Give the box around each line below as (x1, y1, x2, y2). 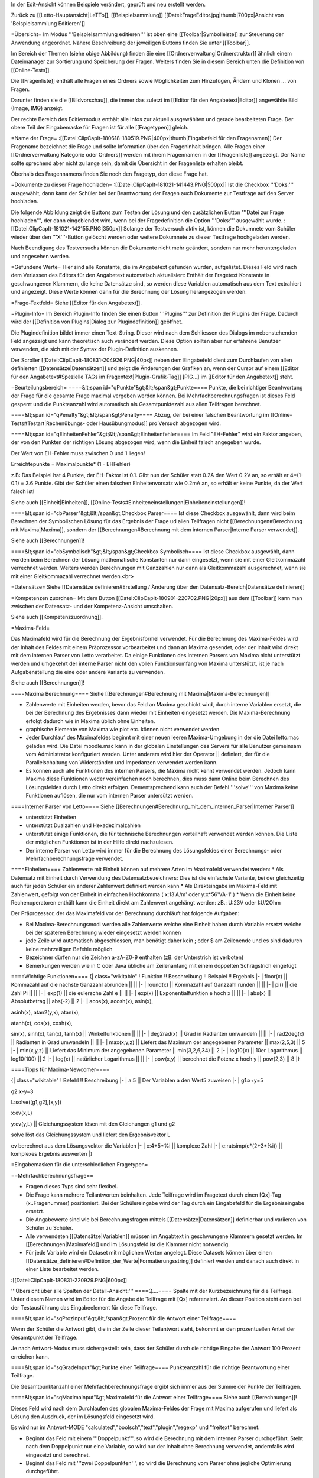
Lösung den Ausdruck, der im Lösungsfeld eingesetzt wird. (11, 1413, 155, 1420)
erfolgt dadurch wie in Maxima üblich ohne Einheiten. (25, 717, 155, 724)
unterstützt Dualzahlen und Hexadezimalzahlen (25, 822, 141, 829)
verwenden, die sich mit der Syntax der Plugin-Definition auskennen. (11, 346, 178, 353)
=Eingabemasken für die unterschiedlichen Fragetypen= (11, 1161, 148, 1168)
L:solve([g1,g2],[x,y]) (11, 1098, 62, 1106)
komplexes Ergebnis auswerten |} (11, 1150, 93, 1158)
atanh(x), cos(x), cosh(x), (11, 1019, 73, 1026)
